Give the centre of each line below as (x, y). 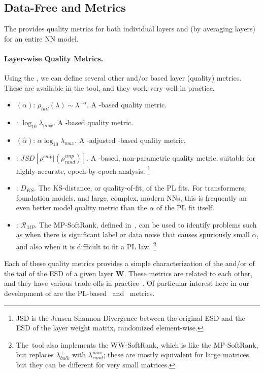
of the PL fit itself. (186, 208)
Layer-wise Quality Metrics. (54, 58)
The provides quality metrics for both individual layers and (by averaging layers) (130, 29)
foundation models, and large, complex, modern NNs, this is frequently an (131, 197)
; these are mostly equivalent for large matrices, (177, 355)
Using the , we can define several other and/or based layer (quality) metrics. (123, 78)
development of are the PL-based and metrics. (79, 293)
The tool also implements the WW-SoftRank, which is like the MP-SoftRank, (137, 344)
